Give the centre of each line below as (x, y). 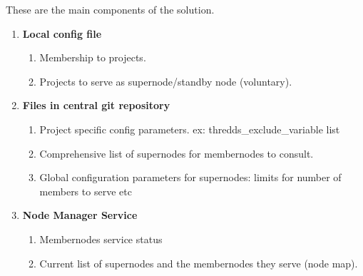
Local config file (62, 33)
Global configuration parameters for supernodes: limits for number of (190, 177)
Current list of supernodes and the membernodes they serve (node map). (199, 263)
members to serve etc (86, 191)
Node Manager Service (80, 215)
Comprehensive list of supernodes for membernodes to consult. (177, 153)
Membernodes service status (101, 239)
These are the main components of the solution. (110, 9)
